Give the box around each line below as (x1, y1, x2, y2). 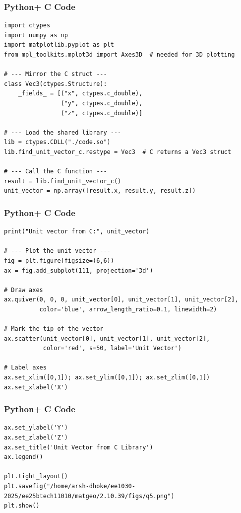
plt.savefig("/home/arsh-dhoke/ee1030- (4, 483, 135, 490)
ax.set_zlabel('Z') (4, 434, 68, 441)
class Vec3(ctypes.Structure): (4, 80, 107, 87)
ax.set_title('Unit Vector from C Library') (4, 443, 153, 451)
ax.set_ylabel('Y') (4, 424, 68, 432)
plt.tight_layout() (4, 473, 68, 480)
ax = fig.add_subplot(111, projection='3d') (4, 267, 153, 274)
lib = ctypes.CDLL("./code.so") (4, 139, 111, 146)
